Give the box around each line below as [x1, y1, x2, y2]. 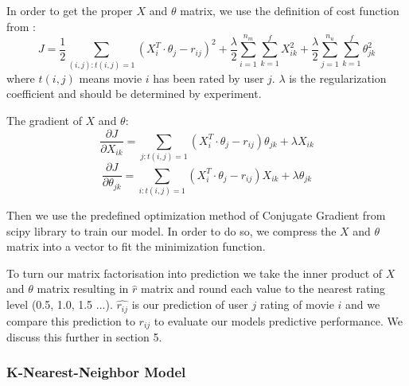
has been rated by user [153, 69, 264, 86]
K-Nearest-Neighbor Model [6, 362, 186, 382]
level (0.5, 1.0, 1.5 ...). [6, 296, 113, 313]
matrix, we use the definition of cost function [180, 2, 399, 18]
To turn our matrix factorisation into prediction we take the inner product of [6, 264, 383, 281]
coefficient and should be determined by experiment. [6, 85, 262, 102]
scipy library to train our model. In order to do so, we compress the [6, 222, 337, 239]
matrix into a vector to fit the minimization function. [6, 238, 266, 255]
